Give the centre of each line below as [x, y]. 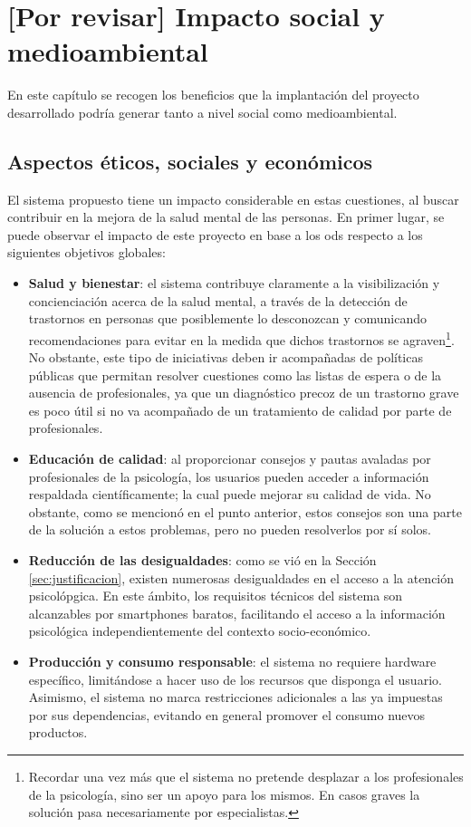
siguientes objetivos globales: [87, 252]
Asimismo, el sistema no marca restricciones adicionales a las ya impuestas [235, 697]
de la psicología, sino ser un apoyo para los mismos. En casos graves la [224, 794]
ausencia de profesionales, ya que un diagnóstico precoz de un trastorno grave [244, 393]
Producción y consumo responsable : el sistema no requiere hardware [232, 662]
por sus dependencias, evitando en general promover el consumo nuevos [227, 714]
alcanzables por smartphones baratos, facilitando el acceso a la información [237, 613]
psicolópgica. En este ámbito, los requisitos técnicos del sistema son [216, 596]
